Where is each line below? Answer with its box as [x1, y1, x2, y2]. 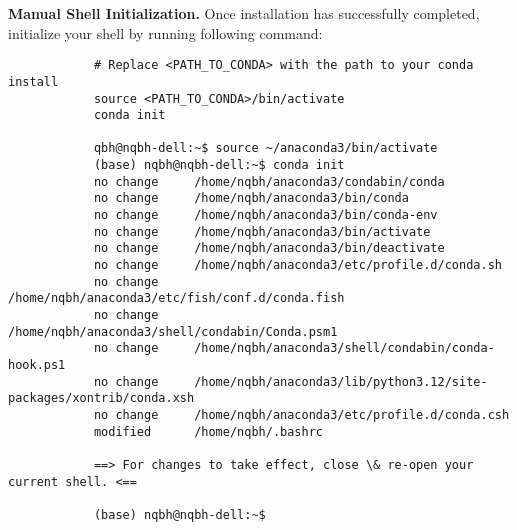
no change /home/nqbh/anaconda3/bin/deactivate [93, 241, 445, 256]
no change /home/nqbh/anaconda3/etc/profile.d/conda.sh [93, 258, 502, 273]
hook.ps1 [8, 358, 66, 372]
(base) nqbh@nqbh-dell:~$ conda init [93, 158, 345, 173]
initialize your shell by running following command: [8, 22, 323, 43]
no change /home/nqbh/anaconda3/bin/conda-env [93, 208, 438, 223]
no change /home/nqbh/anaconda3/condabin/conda [93, 174, 445, 189]
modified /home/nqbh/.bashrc [93, 424, 323, 439]
